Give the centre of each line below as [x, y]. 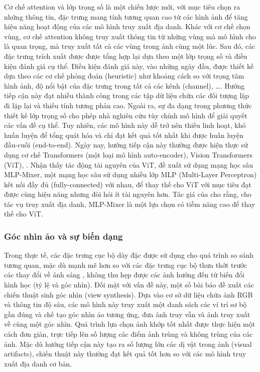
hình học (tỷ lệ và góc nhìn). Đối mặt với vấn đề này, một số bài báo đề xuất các [129, 285]
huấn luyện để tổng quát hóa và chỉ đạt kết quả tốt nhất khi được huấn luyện [124, 135]
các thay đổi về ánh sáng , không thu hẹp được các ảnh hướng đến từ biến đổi [124, 275]
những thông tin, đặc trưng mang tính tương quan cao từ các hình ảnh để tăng [126, 16]
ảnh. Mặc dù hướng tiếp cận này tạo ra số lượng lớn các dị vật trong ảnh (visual [128, 344]
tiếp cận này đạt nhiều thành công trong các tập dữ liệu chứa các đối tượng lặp [127, 95]
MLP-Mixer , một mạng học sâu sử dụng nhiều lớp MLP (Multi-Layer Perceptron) [131, 174]
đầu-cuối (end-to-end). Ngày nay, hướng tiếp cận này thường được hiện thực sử [126, 145]
